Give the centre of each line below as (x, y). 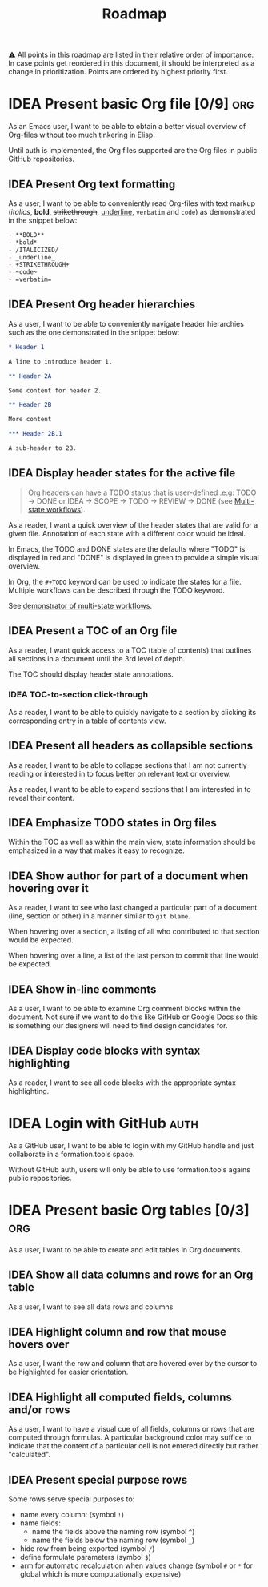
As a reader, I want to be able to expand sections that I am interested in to (130, 789)
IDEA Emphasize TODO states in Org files (113, 823)
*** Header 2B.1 (35, 434)
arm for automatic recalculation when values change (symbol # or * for (136, 1565)
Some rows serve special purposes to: (72, 1499)
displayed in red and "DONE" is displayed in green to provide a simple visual (134, 557)
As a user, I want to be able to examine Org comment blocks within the (125, 1009)
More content (30, 420)
